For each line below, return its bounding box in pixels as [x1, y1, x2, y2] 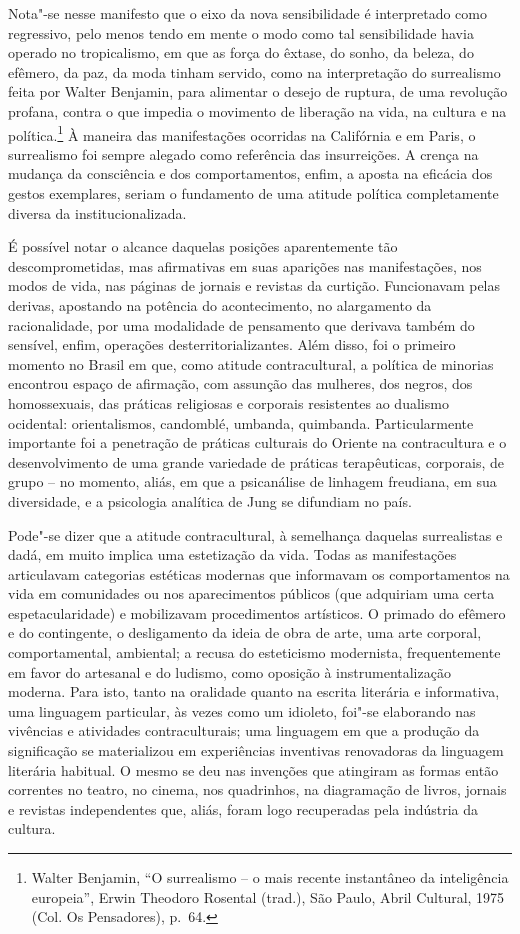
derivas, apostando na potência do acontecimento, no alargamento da [8, 294, 432, 315]
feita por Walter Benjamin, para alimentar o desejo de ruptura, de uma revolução [8, 81, 508, 102]
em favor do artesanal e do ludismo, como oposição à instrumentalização [8, 661, 451, 682]
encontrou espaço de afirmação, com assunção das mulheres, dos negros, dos [8, 373, 473, 394]
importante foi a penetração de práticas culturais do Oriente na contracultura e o [8, 432, 507, 453]
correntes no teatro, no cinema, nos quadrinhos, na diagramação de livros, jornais [8, 779, 507, 800]
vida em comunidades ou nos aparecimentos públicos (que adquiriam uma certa [8, 583, 495, 604]
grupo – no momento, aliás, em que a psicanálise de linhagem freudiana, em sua [8, 471, 497, 492]
